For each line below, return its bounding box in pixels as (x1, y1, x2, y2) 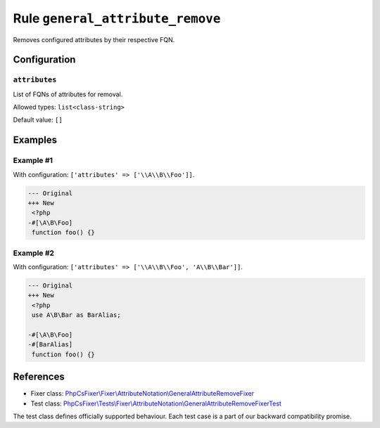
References (13, 371, 65, 383)
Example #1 (13, 155, 53, 165)
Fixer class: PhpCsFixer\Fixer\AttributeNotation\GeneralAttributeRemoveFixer (30, 389, 255, 398)
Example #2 (13, 248, 55, 258)
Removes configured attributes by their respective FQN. (13, 35, 175, 44)
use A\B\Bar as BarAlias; (32, 311, 121, 319)
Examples (13, 134, 58, 146)
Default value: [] (13, 116, 63, 124)
